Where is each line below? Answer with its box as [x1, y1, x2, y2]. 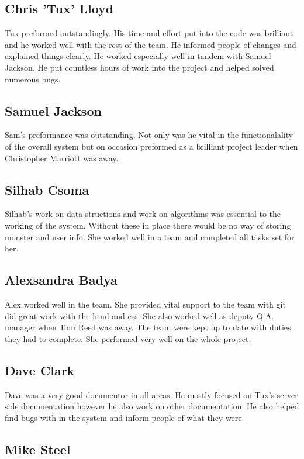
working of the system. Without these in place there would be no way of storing [5, 219, 291, 231]
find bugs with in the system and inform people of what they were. [5, 411, 244, 423]
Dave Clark [5, 361, 75, 379]
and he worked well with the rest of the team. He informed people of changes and [5, 38, 296, 50]
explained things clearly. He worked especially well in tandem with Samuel [5, 50, 271, 62]
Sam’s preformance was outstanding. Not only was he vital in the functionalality [5, 129, 293, 141]
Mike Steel [5, 440, 71, 458]
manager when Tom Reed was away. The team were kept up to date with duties [5, 321, 291, 333]
